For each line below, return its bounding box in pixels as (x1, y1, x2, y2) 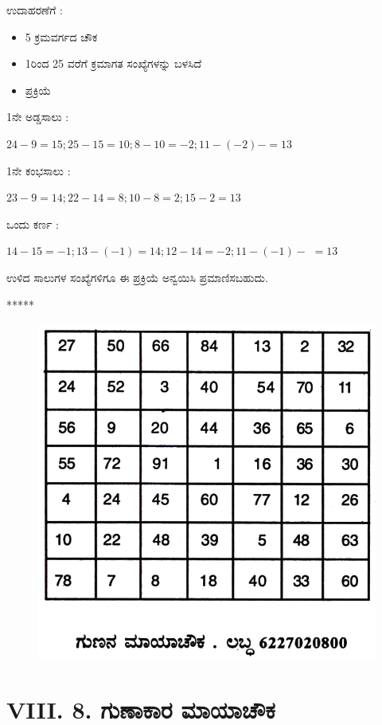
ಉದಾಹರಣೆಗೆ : (6, 2, 63, 18)
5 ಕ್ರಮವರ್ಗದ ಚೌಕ (25, 28, 98, 45)
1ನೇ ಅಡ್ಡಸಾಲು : (6, 108, 69, 125)
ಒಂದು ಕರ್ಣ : (6, 215, 59, 232)
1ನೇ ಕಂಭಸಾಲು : (6, 162, 71, 178)
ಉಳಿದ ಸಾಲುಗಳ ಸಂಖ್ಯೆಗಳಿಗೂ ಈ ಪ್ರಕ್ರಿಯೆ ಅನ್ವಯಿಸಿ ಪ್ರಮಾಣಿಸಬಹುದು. (6, 268, 268, 285)
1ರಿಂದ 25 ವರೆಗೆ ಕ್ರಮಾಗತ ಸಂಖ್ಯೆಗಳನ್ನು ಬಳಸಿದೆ (25, 55, 202, 72)
